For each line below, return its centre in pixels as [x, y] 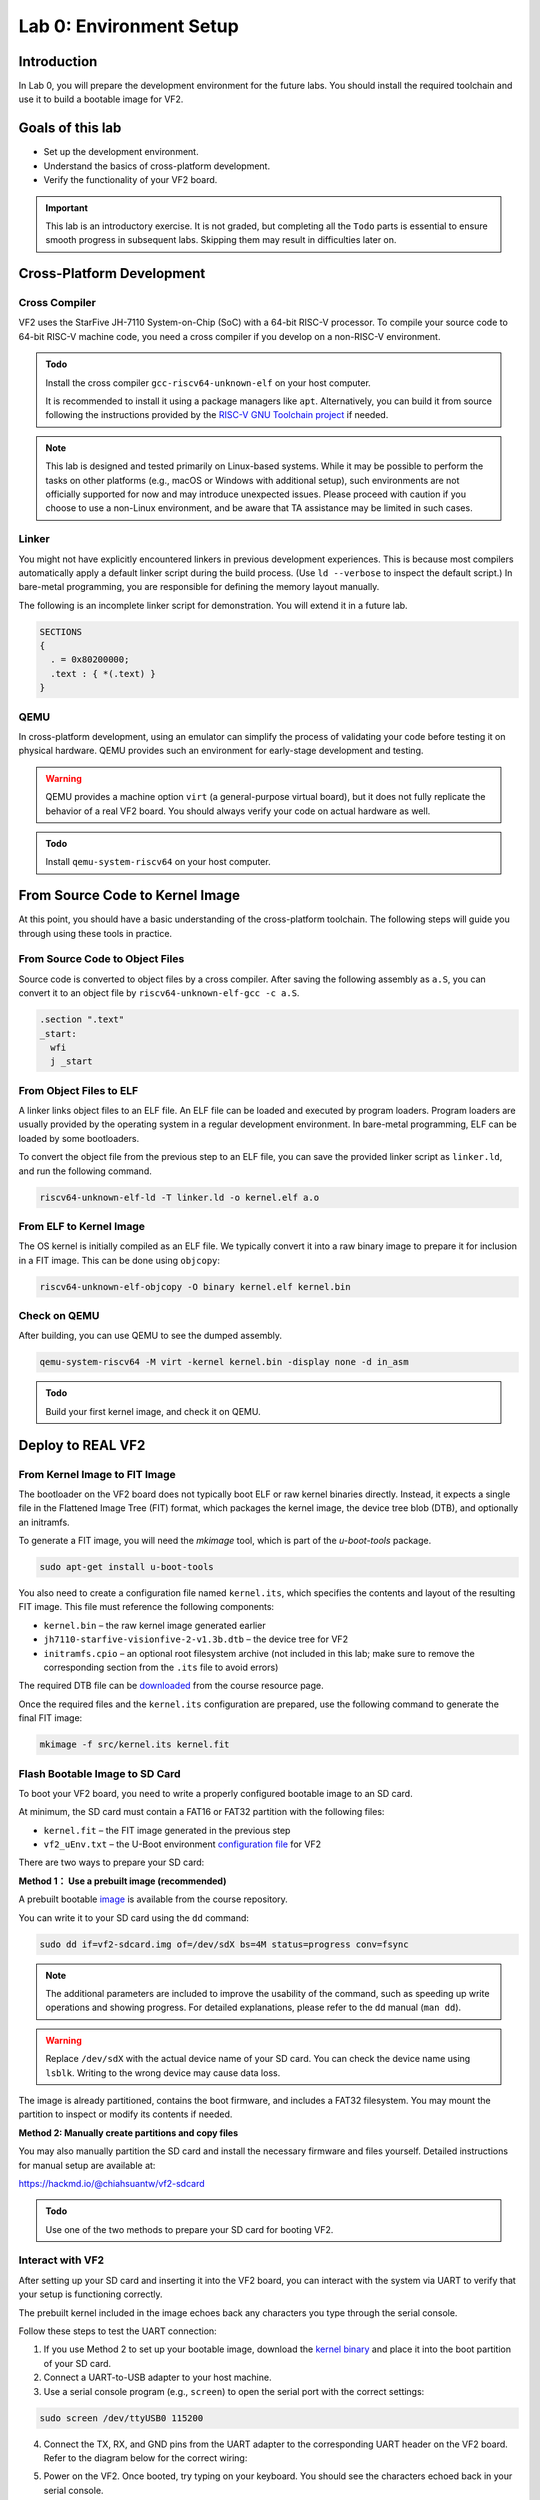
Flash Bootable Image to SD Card [99, 1773]
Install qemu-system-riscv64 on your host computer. [158, 862]
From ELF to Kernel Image [81, 1226]
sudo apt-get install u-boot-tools [126, 1567]
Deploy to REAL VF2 [82, 1445]
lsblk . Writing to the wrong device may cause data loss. [163, 2072]
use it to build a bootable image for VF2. [101, 99]
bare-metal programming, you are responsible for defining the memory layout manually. [199, 587]
